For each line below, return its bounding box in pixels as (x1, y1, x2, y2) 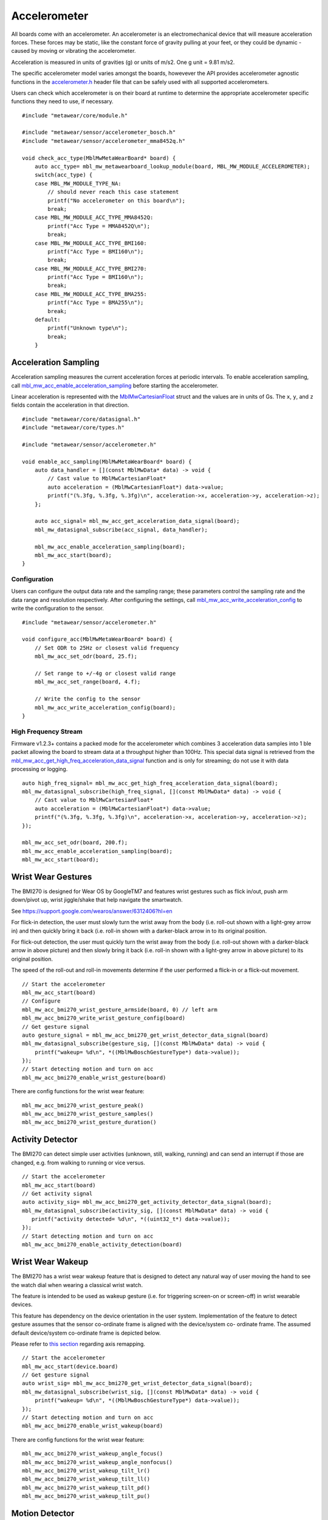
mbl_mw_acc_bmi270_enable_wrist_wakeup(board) (22, 1423, 163, 1429)
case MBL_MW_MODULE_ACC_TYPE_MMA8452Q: (34, 214, 154, 221)
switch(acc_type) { (34, 171, 93, 179)
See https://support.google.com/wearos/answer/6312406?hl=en (11, 907, 173, 914)
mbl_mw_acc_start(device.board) (22, 1363, 118, 1370)
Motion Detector (11, 1508, 75, 1518)
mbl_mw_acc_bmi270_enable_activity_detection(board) (22, 1241, 182, 1248)
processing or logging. (11, 765, 68, 773)
